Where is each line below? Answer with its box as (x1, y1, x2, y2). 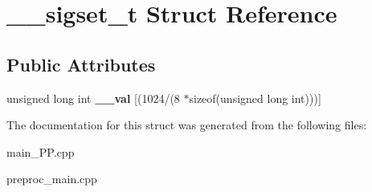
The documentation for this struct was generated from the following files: (6, 116, 367, 133)
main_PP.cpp (6, 143, 75, 160)
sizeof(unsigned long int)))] (189, 89, 321, 106)
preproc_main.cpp (6, 170, 97, 187)
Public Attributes (6, 51, 156, 76)
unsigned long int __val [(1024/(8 (6, 89, 180, 106)
